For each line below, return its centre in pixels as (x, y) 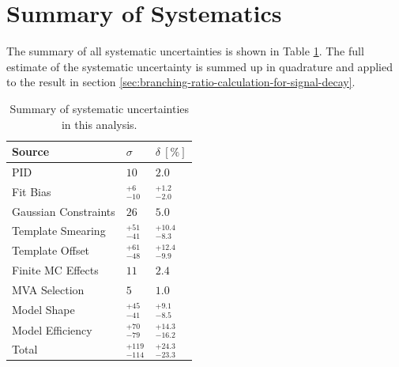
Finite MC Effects (55, 270)
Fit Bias (32, 191)
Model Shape (43, 310)
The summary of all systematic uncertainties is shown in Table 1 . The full (185, 51)
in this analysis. (99, 124)
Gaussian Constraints (64, 211)
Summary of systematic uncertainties (100, 108)
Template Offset (51, 250)
